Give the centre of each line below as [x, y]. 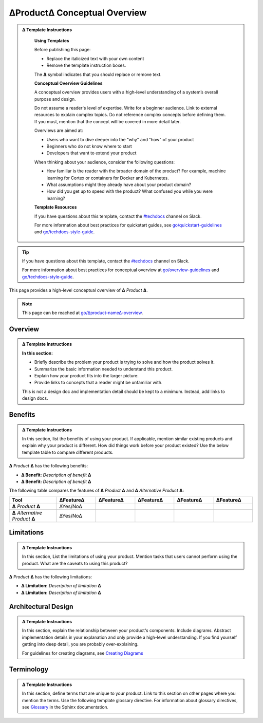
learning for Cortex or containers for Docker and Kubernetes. [108, 178]
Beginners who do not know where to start [89, 147]
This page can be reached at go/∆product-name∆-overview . [83, 313]
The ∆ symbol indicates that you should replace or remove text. [98, 74]
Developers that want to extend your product [92, 153]
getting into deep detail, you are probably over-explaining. [80, 644]
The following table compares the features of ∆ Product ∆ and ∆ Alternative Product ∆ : [96, 491]
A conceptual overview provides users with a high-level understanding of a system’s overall [126, 92]
